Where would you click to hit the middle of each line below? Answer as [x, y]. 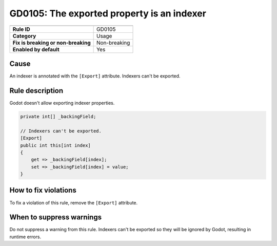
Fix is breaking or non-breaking [52, 43]
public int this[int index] [55, 145]
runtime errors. [25, 237]
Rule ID [21, 29]
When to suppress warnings [56, 217]
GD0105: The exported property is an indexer [108, 13]
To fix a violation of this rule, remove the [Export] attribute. [74, 202]
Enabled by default [36, 49]
